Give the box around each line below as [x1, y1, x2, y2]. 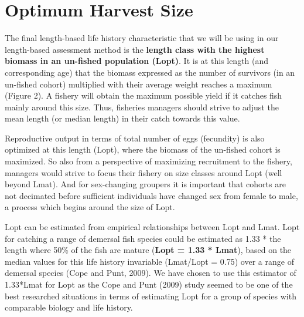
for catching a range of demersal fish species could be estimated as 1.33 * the [5, 232, 281, 244]
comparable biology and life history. [5, 301, 133, 313]
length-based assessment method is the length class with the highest [5, 43, 265, 55]
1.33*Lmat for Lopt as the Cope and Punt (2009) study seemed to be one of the [5, 278, 293, 290]
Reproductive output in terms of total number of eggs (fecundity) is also [5, 131, 265, 144]
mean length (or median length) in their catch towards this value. [5, 112, 240, 124]
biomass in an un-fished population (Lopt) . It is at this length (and [5, 55, 269, 67]
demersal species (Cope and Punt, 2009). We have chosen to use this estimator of [5, 267, 296, 279]
